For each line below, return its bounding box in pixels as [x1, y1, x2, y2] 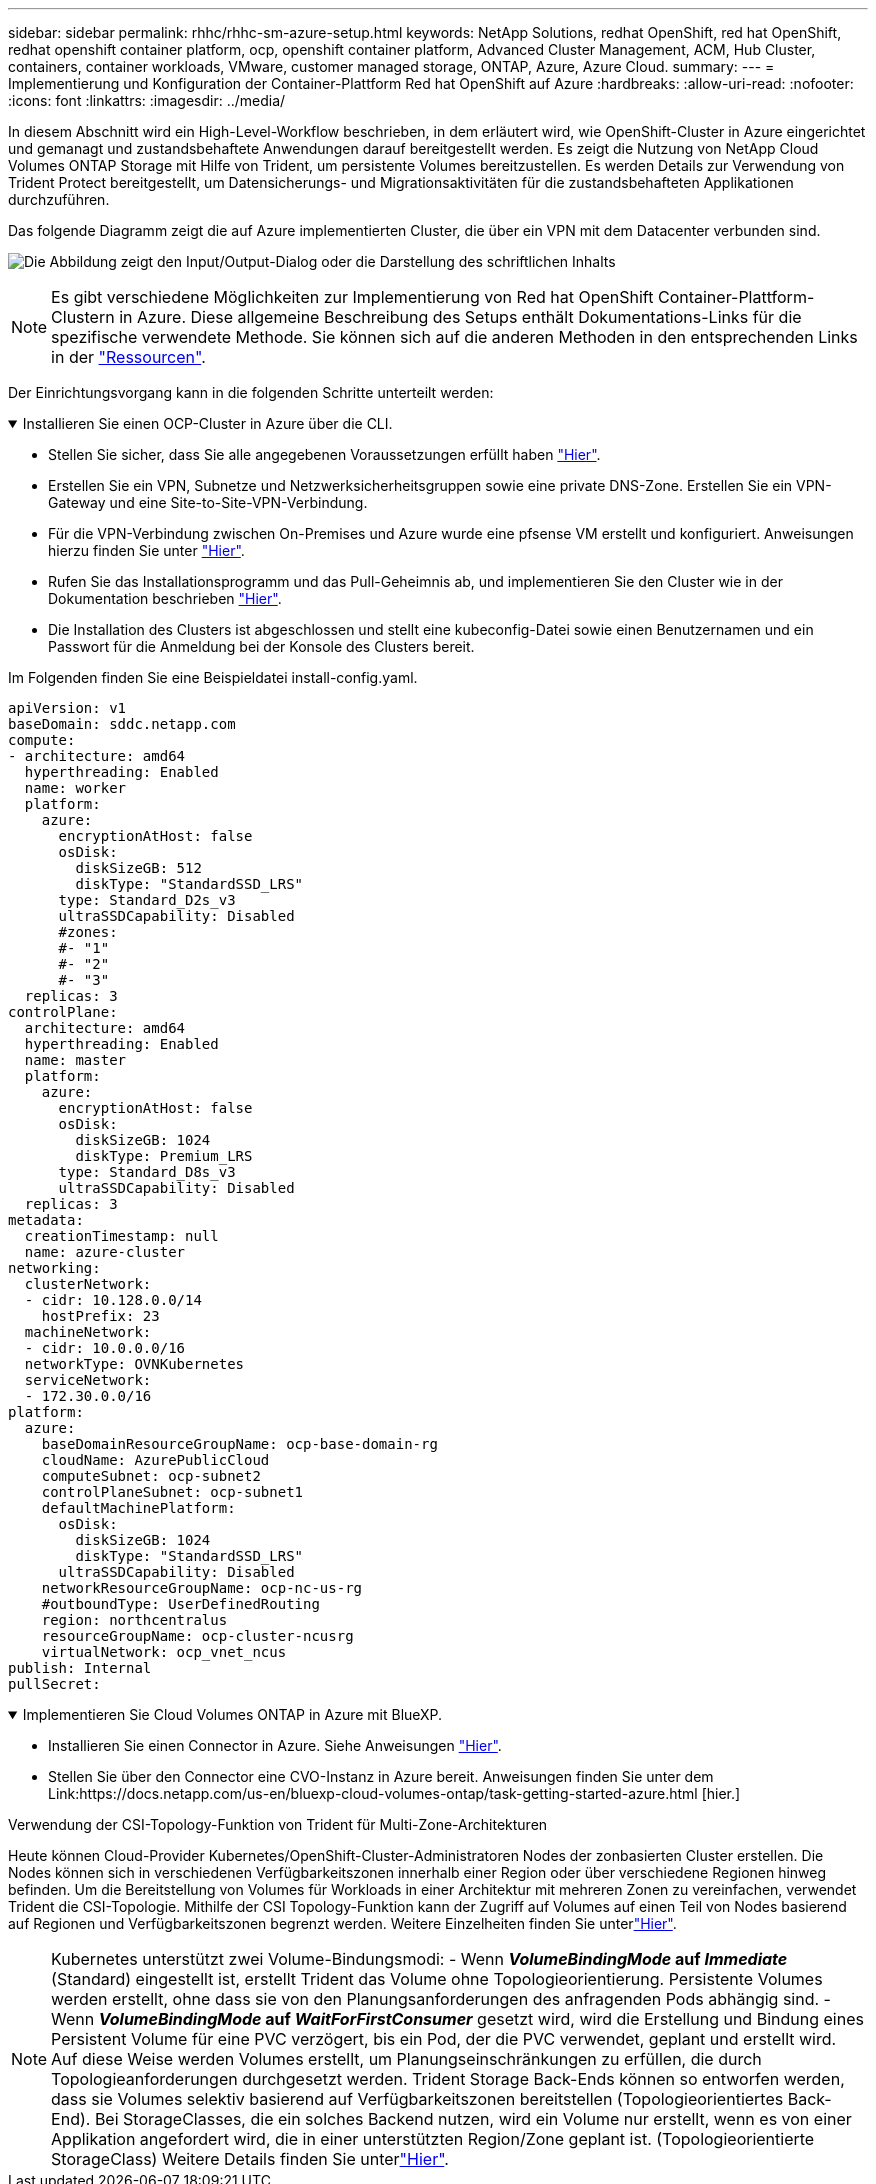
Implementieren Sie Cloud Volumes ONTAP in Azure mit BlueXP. [22, 1706, 443, 1723]
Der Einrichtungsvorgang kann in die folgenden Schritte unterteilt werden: [8, 384, 494, 401]
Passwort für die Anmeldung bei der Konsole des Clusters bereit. [48, 638, 475, 655]
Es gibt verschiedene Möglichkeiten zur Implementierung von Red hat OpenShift [51, 287, 654, 307]
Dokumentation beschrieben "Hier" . [48, 590, 282, 607]
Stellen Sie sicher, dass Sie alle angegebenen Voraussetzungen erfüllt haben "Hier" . [48, 446, 601, 463]
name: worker [24, 780, 127, 796]
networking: [8, 1260, 101, 1276]
